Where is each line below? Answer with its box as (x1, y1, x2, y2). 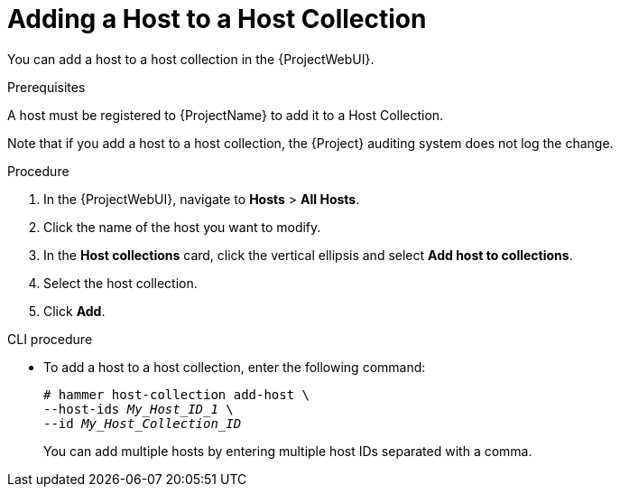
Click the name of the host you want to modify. (43, 219, 321, 235)
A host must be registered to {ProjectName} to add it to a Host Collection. (7, 107, 444, 123)
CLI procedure (7, 331, 93, 347)
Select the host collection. (43, 275, 198, 291)
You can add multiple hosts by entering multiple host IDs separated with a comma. (43, 443, 532, 459)
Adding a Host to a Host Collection (7, 4, 427, 34)
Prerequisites (7, 79, 86, 95)
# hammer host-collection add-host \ (43, 387, 310, 402)
